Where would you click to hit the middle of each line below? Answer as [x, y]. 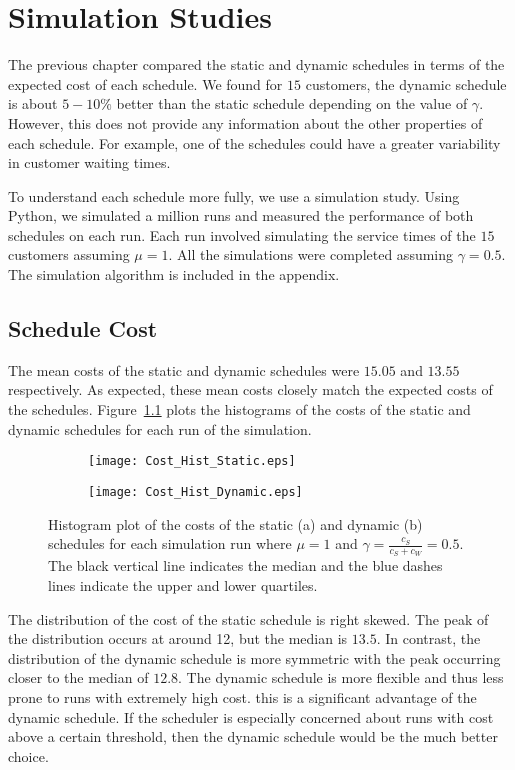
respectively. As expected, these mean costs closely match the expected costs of [250, 389]
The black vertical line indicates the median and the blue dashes [245, 565]
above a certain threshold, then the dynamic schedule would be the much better [253, 736]
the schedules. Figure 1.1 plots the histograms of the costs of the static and [239, 409]
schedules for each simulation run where [170, 543]
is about [33, 103]
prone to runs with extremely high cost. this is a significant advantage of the [242, 696]
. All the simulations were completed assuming [311, 254]
